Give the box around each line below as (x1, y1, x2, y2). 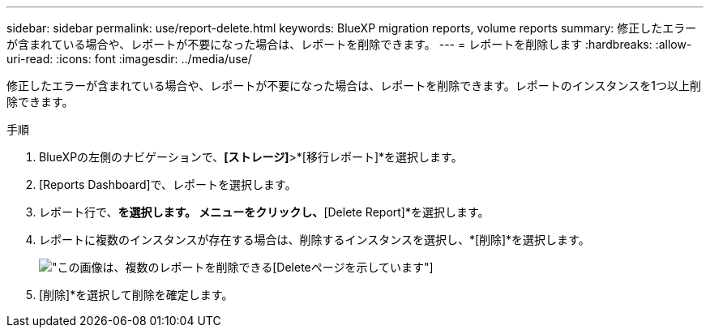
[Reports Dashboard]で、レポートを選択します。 (39, 178, 297, 191)
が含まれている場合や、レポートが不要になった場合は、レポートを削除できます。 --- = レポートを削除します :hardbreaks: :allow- (6, 37, 692, 51)
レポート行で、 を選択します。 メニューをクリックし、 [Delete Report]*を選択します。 (39, 205, 490, 219)
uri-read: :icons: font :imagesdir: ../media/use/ (6, 52, 252, 66)
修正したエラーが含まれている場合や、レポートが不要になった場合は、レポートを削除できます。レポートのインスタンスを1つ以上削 (6, 79, 701, 92)
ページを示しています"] (310, 260, 434, 274)
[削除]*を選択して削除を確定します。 (39, 288, 233, 302)
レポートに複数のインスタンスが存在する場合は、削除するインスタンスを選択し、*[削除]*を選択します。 (39, 233, 590, 246)
